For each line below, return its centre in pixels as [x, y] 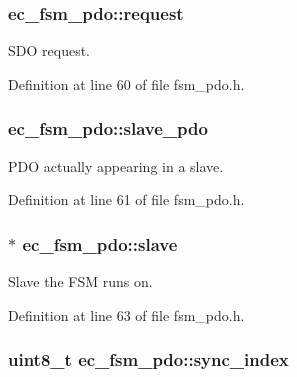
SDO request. [49, 50]
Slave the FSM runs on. [80, 281]
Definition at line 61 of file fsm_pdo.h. [126, 199]
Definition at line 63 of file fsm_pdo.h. [126, 314]
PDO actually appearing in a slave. [116, 165]
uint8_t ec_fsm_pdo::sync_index [148, 359]
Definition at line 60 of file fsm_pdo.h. [126, 83]
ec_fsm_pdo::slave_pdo [108, 128]
